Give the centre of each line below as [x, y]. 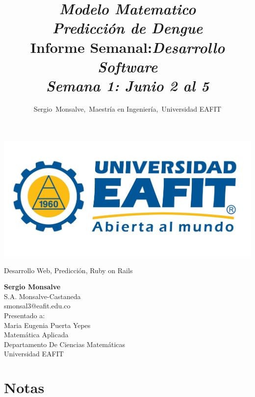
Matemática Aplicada [36, 335]
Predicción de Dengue [127, 28]
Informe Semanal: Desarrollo [127, 47]
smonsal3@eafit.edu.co [37, 306]
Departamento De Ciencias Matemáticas [65, 344]
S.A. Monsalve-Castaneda [42, 296]
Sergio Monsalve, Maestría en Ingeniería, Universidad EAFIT [127, 108]
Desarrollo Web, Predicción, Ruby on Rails [68, 270]
